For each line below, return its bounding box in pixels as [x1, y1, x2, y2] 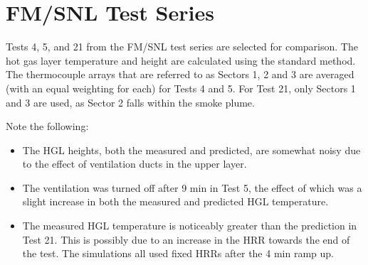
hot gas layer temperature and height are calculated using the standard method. [6, 53, 356, 67]
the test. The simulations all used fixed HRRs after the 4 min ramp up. [22, 246, 334, 261]
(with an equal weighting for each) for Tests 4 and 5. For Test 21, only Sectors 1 [6, 80, 356, 95]
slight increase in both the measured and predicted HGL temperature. [22, 194, 329, 209]
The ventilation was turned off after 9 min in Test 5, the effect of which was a [22, 180, 362, 195]
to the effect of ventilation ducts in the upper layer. [22, 156, 247, 171]
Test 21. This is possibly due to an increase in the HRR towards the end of [22, 232, 350, 247]
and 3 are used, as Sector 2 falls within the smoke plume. [6, 94, 255, 109]
